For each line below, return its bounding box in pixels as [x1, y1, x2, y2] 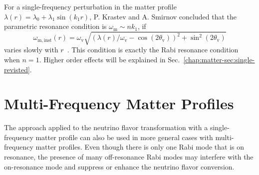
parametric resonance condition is [4, 21, 107, 31]
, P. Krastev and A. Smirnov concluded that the [89, 11, 237, 21]
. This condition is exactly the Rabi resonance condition [67, 44, 239, 55]
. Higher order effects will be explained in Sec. [39, 54, 180, 64]
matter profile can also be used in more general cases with [35, 132, 213, 142]
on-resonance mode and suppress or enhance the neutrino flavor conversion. [4, 161, 235, 172]
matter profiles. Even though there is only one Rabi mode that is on [35, 142, 245, 152]
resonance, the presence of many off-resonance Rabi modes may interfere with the [4, 152, 254, 162]
